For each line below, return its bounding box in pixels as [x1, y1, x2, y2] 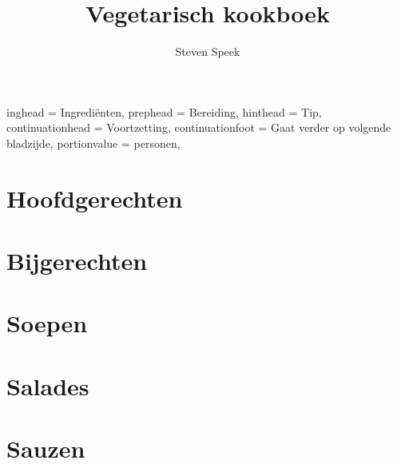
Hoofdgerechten [6, 181, 183, 214]
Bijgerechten [6, 244, 148, 277]
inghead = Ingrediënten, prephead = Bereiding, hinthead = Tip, [6, 103, 322, 120]
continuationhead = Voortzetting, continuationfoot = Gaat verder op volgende [6, 119, 391, 136]
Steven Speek [175, 43, 240, 60]
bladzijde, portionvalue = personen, [6, 134, 181, 151]
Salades [6, 369, 89, 402]
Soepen [6, 307, 88, 339]
